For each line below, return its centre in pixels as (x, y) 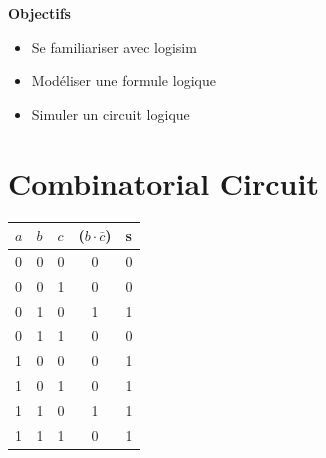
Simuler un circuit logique (110, 113)
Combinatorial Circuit (163, 182)
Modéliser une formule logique (123, 80)
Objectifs (39, 13)
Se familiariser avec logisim (114, 46)
